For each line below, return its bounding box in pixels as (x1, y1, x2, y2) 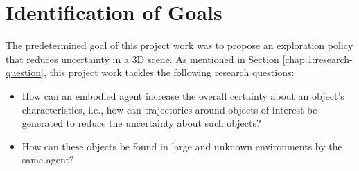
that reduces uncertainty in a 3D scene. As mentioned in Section (6, 51, 279, 66)
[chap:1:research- (282, 51, 353, 66)
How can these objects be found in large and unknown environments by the (21, 138, 342, 153)
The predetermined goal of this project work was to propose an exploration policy (6, 38, 353, 53)
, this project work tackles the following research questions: (43, 65, 295, 80)
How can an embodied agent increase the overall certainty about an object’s (21, 88, 344, 102)
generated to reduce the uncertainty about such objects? (21, 116, 261, 130)
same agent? (21, 152, 74, 167)
